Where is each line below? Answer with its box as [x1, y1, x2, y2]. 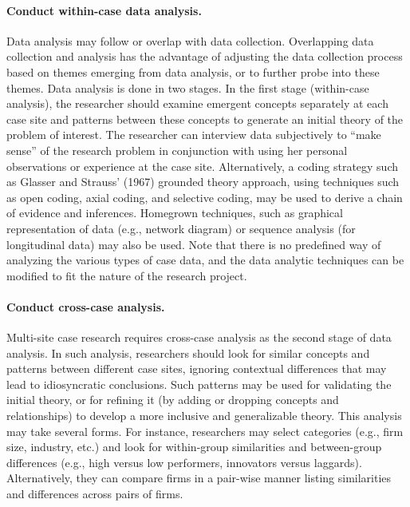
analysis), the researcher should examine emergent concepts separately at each [6, 95, 388, 112]
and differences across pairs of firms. [6, 485, 183, 502]
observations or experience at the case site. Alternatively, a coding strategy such [6, 157, 399, 174]
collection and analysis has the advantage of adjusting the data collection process [6, 48, 403, 65]
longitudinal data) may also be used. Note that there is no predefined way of [6, 236, 381, 252]
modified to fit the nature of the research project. [6, 267, 247, 283]
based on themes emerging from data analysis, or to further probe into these [6, 63, 380, 80]
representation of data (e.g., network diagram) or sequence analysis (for [6, 220, 356, 236]
